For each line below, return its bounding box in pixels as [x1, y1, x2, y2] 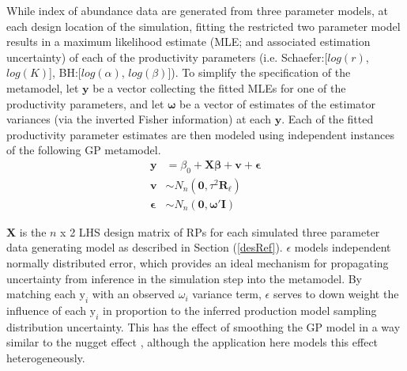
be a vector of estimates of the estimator [179, 95, 376, 112]
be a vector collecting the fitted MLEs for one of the [92, 79, 346, 96]
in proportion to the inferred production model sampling [103, 302, 377, 318]
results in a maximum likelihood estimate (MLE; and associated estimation [6, 33, 371, 50]
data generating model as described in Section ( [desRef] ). [6, 239, 283, 256]
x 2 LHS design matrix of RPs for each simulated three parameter [60, 223, 380, 240]
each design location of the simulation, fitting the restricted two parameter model [6, 17, 401, 34]
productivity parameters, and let [6, 95, 164, 112]
